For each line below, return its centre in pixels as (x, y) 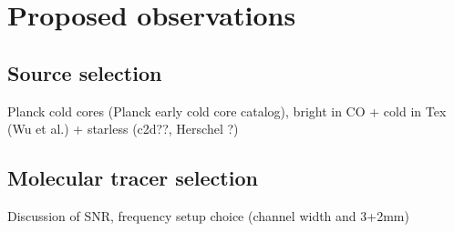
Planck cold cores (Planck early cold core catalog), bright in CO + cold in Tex (227, 111)
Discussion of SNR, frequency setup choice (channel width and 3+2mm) (208, 215)
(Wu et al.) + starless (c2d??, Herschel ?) (123, 129)
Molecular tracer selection (133, 178)
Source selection (85, 72)
